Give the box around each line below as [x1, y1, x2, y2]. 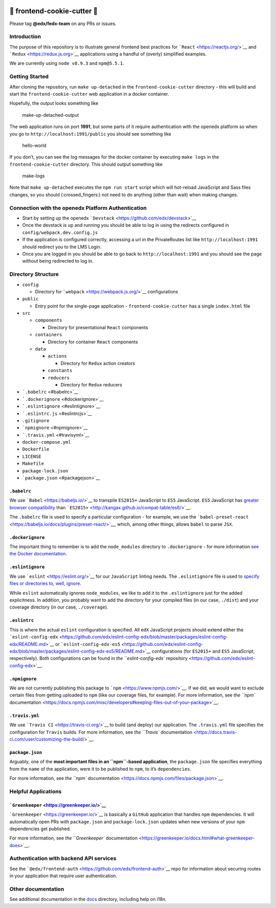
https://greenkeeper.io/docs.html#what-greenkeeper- [141, 835, 255, 841]
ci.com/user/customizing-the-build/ [9, 736, 85, 742]
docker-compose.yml [22, 439, 71, 445]
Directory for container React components [48, 338, 138, 345]
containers [35, 332, 62, 338]
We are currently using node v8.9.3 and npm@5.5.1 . [9, 60, 125, 67]
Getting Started [9, 73, 49, 80]
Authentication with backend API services [9, 855, 117, 862]
